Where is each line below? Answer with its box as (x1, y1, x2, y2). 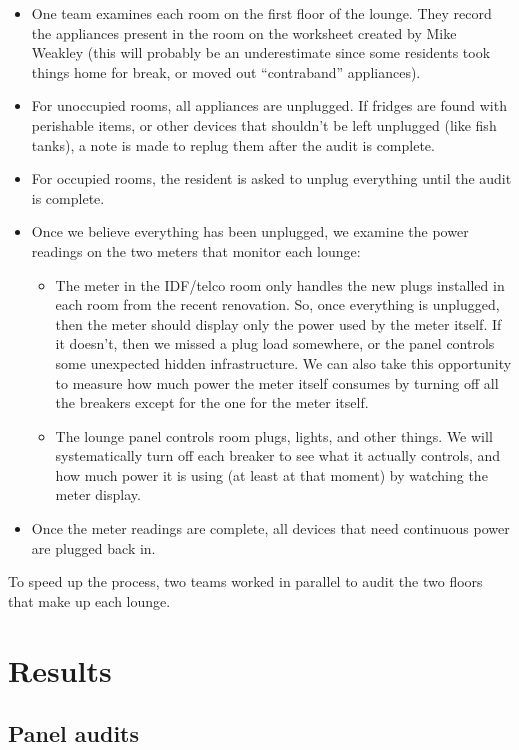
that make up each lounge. (8, 590, 171, 611)
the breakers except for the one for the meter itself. (55, 392, 369, 413)
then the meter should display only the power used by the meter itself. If (55, 313, 502, 334)
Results (8, 649, 112, 690)
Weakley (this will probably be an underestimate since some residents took (31, 42, 491, 63)
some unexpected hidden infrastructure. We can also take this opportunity (55, 352, 512, 373)
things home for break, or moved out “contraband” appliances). (31, 61, 421, 82)
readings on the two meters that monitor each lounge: (31, 240, 361, 261)
